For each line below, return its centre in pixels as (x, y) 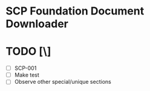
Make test (27, 75)
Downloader (37, 24)
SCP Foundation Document (75, 11)
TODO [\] (28, 52)
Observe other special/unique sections (63, 82)
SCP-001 (25, 68)
